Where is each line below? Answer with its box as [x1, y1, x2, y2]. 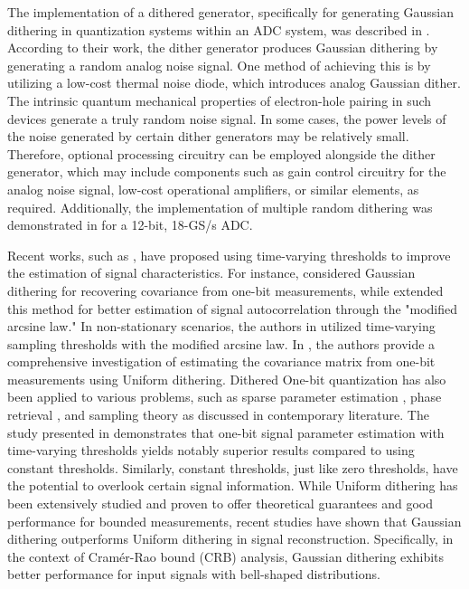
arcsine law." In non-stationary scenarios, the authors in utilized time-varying [7, 317, 436, 336]
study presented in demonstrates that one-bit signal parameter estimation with [7, 423, 445, 442]
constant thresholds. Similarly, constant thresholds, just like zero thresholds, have [7, 458, 458, 477]
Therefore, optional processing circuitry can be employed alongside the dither [7, 144, 436, 163]
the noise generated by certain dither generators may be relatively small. [7, 127, 409, 146]
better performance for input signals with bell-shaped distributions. [7, 565, 380, 584]
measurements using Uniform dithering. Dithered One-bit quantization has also [7, 369, 446, 388]
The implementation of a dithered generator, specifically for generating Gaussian [7, 3, 455, 21]
